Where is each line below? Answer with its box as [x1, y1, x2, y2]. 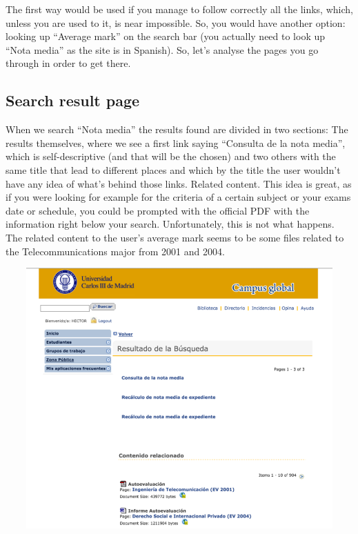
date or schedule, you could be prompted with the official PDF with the [6, 203, 310, 217]
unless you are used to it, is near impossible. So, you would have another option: [6, 15, 346, 30]
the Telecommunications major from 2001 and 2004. [6, 244, 225, 258]
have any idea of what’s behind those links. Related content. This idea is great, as [6, 176, 352, 190]
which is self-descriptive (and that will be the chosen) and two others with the [6, 149, 336, 164]
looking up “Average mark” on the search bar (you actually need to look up [6, 29, 326, 43]
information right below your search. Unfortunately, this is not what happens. [6, 217, 335, 231]
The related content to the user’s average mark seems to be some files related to [6, 230, 344, 244]
